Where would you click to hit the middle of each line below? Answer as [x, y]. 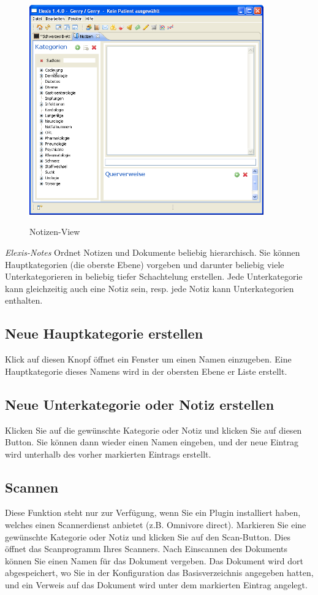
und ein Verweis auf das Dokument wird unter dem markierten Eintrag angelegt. [156, 585]
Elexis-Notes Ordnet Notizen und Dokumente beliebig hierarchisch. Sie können [153, 252]
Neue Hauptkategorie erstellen [104, 333]
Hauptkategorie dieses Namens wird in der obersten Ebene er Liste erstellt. [146, 371]
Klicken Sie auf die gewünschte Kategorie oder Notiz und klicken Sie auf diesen [153, 430]
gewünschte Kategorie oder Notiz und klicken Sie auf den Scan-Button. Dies [148, 536]
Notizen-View [55, 232]
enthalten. [24, 300]
